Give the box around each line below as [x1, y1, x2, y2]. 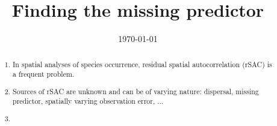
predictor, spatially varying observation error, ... [13, 96, 164, 106]
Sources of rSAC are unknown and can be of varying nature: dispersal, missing [13, 86, 259, 96]
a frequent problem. [13, 69, 75, 79]
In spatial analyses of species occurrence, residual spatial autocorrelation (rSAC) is [13, 59, 272, 69]
